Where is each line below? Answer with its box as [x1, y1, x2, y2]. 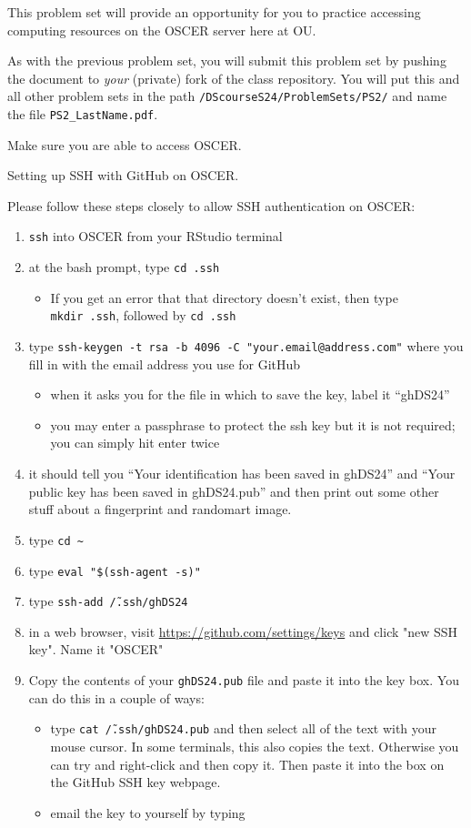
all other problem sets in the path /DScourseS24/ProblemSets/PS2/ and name [7, 86, 447, 106]
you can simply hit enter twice [50, 433, 220, 452]
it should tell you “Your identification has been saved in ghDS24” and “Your [28, 464, 456, 483]
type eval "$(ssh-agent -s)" [28, 560, 201, 580]
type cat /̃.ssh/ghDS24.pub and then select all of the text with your [50, 719, 437, 738]
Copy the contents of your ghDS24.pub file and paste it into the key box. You [28, 671, 459, 689]
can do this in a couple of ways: [28, 688, 205, 707]
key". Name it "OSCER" [28, 640, 164, 659]
